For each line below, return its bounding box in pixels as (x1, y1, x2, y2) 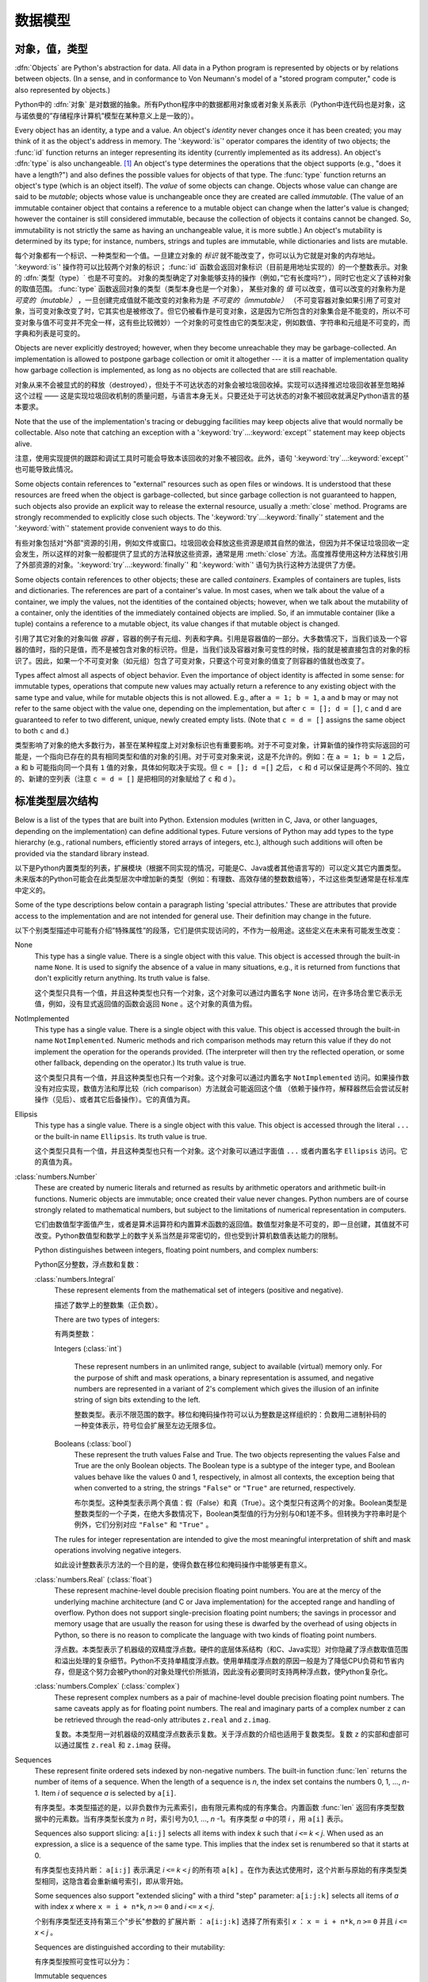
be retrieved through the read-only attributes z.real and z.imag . (54, 1715, 271, 1724)
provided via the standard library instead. (14, 848, 150, 858)
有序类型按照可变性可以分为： (34, 1957, 132, 1966)
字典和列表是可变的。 (14, 329, 85, 339)
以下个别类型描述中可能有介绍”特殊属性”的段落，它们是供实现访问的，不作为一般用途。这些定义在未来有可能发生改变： (14, 925, 403, 935)
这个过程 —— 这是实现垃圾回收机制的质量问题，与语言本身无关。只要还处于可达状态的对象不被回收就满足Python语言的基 (14, 391, 410, 400)
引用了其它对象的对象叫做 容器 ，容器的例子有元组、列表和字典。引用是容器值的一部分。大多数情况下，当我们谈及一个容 (14, 633, 407, 643)
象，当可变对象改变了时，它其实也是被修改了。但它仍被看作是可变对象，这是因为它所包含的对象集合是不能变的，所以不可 (14, 306, 411, 316)
